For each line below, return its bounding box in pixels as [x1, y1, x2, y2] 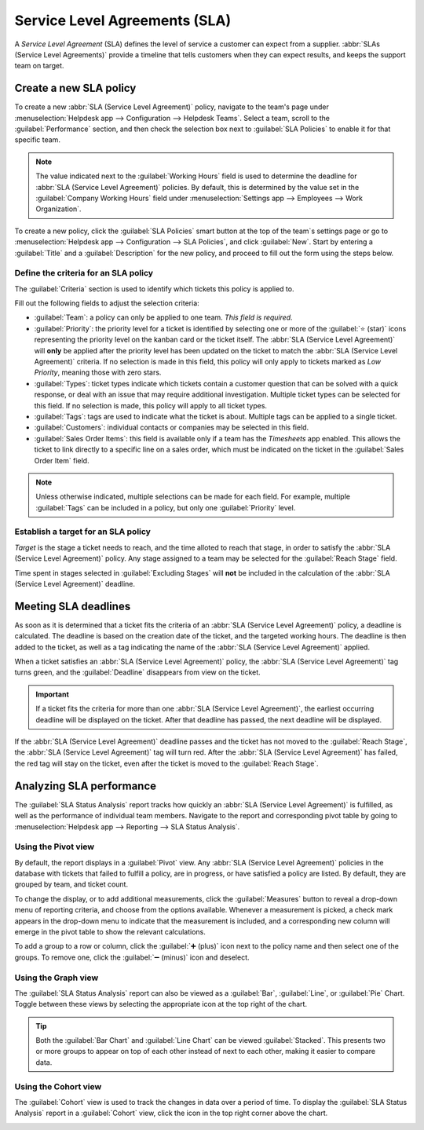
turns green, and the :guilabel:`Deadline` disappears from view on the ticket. [14, 667, 261, 677]
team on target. [14, 61, 64, 71]
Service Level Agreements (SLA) [14, 12, 232, 29]
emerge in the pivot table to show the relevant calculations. [14, 927, 206, 936]
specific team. [14, 135, 60, 144]
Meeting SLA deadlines [14, 599, 131, 613]
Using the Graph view [14, 972, 99, 983]
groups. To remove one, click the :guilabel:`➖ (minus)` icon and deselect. [14, 953, 250, 962]
